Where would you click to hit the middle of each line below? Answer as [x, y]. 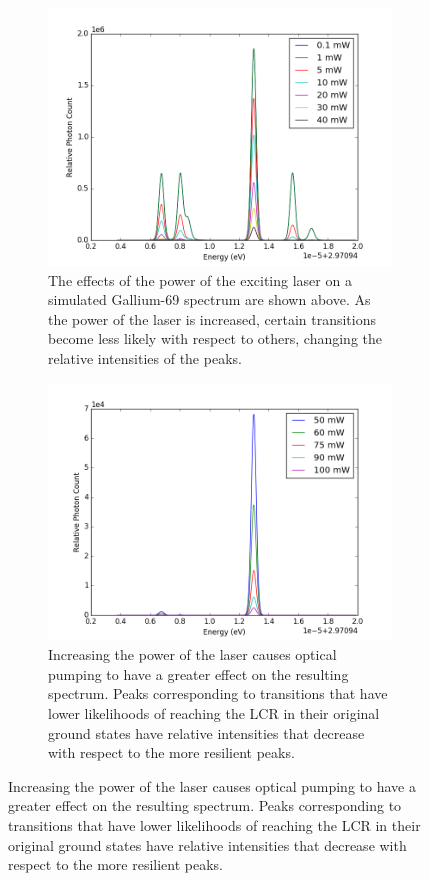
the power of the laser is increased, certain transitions [212, 318]
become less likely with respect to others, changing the [215, 338]
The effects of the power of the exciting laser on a [200, 279]
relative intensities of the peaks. [145, 357]
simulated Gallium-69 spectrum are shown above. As [209, 299]
